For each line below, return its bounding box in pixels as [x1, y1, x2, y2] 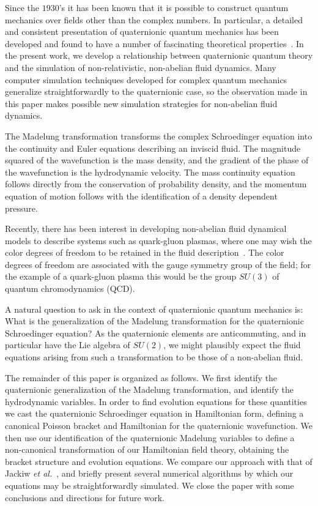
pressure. [5, 201, 38, 214]
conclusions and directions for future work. [5, 491, 165, 504]
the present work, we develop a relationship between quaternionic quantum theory [5, 49, 313, 62]
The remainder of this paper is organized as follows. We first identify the [5, 371, 278, 384]
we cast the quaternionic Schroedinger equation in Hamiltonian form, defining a [5, 407, 304, 420]
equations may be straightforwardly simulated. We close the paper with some [5, 478, 294, 491]
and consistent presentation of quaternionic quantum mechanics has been [5, 25, 279, 38]
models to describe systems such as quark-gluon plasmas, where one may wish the [5, 234, 312, 247]
